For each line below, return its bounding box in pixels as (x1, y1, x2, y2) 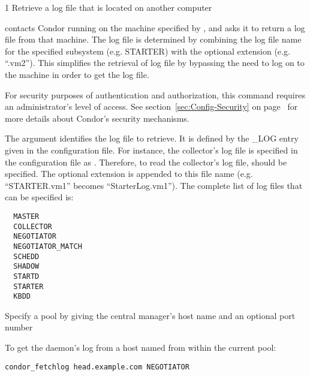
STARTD (13, 272, 40, 281)
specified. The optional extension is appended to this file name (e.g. (5, 167, 253, 180)
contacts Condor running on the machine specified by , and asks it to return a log (5, 21, 305, 34)
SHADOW (13, 262, 40, 271)
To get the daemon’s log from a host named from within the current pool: (5, 341, 276, 353)
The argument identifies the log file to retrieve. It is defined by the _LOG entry (5, 132, 299, 145)
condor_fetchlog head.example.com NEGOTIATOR (5, 362, 189, 371)
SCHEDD (13, 252, 40, 261)
